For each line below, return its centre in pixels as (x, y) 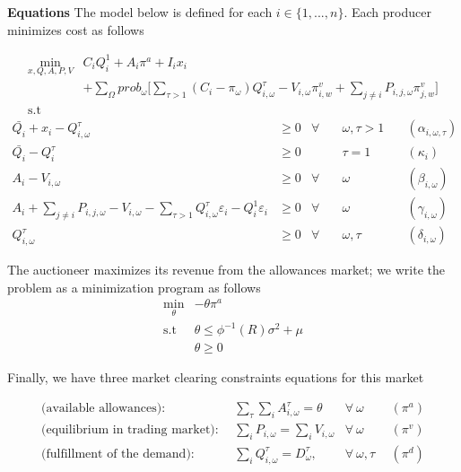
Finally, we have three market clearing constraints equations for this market (216, 377)
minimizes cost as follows (76, 29)
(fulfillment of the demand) (116, 454)
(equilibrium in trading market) (128, 430)
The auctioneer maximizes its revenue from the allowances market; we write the (226, 270)
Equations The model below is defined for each (140, 12)
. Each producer (387, 12)
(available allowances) (102, 409)
